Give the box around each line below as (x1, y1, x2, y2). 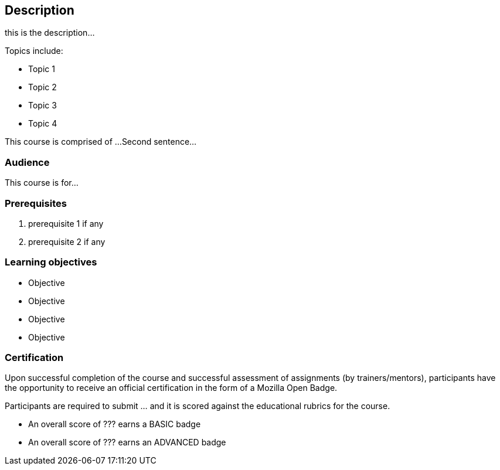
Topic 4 (28, 118, 57, 129)
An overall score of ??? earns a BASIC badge (28, 419, 201, 430)
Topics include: (5, 46, 63, 56)
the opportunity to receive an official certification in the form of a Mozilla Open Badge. (5, 383, 338, 393)
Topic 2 (28, 82, 57, 93)
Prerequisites (5, 197, 67, 209)
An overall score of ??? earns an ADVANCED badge (28, 437, 226, 448)
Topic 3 (28, 100, 57, 111)
